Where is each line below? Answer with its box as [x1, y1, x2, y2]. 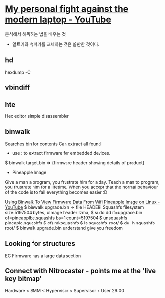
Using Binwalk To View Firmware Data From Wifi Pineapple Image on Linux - [5, 199, 160, 205]
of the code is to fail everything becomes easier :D [5, 189, 108, 195]
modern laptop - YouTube [5, 14, 112, 25]
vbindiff [5, 83, 30, 92]
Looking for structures [5, 239, 75, 248]
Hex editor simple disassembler [5, 113, 69, 119]
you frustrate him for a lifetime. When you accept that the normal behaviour [5, 184, 159, 190]
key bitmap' [5, 274, 42, 283]
